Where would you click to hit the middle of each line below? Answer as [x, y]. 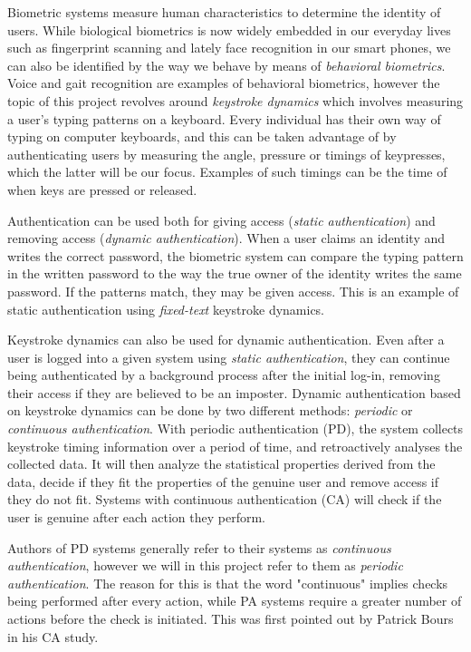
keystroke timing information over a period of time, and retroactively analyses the [235, 446]
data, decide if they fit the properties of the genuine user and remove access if [223, 481]
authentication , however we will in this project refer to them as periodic [205, 565]
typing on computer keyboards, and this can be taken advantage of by [202, 136]
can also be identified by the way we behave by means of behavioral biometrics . [226, 65]
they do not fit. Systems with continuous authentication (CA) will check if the [225, 499]
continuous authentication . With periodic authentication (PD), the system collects [235, 428]
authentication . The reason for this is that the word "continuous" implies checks [228, 583]
